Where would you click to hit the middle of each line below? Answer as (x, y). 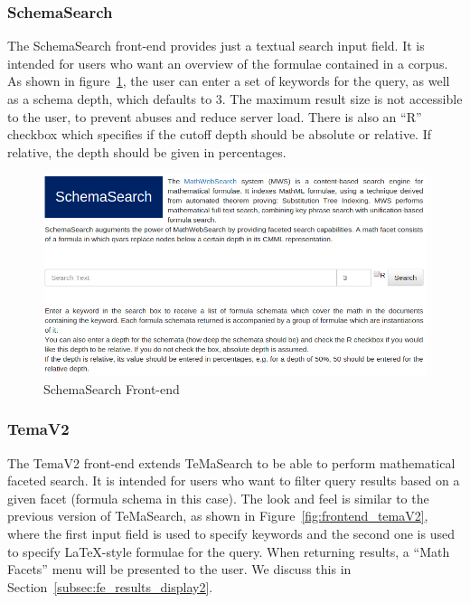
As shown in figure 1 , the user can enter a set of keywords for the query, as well (229, 81)
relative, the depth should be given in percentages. (147, 151)
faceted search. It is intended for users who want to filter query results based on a (234, 481)
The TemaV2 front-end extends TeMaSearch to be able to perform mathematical (231, 462)
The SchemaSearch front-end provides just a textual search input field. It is (216, 46)
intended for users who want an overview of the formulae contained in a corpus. (228, 63)
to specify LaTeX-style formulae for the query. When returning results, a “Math (229, 551)
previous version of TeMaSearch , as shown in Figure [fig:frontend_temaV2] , (218, 516)
